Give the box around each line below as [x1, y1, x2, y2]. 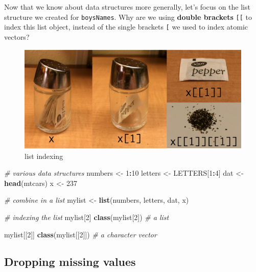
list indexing [25, 150, 63, 161]
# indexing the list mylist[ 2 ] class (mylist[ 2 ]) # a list [4, 211, 169, 222]
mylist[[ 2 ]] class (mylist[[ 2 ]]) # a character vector [4, 229, 157, 239]
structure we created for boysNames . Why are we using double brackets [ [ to [4, 11, 252, 22]
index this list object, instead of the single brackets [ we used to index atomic [4, 21, 248, 32]
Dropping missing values [4, 254, 136, 269]
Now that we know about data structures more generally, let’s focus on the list [4, 2, 250, 12]
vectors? [4, 31, 30, 42]
